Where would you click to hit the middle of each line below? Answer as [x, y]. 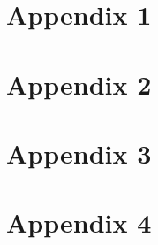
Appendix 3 [79, 153]
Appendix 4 [79, 222]
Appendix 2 [79, 84]
